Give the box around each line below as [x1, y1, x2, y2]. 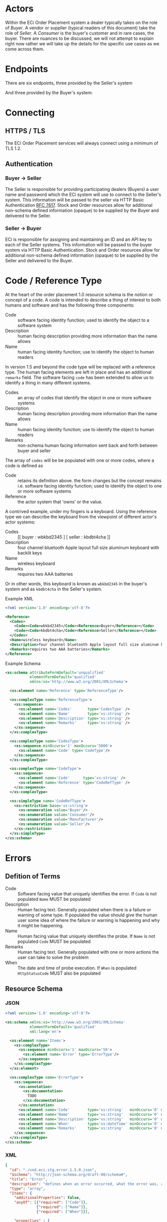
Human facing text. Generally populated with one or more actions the [17, 949, 159, 955]
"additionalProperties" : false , [14, 1195, 81, 1201]
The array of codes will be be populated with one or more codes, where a [5, 457, 155, 463]
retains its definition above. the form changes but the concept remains [17, 477, 162, 484]
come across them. [5, 46, 45, 52]
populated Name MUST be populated [17, 896, 91, 902]
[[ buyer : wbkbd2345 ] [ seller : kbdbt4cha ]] [17, 534, 111, 540]
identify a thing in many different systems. [5, 379, 91, 385]
